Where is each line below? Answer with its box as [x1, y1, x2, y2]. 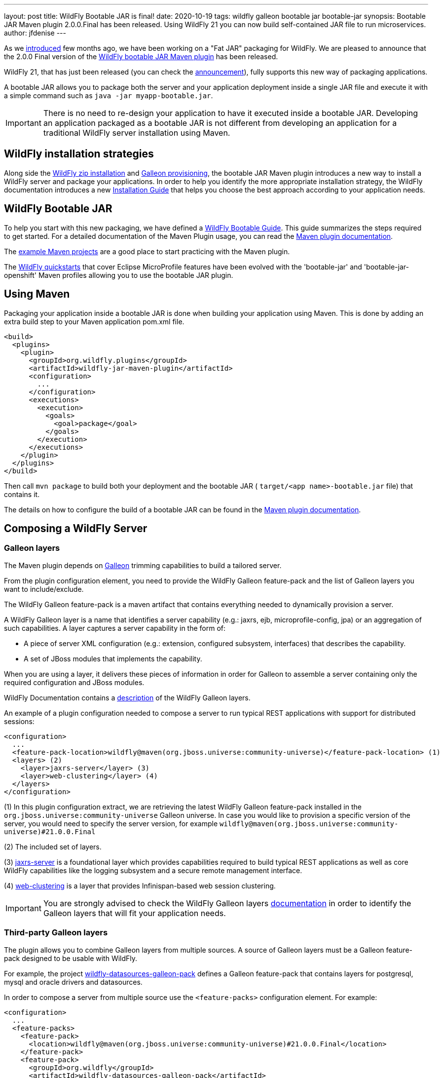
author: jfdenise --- [4, 29, 66, 37]
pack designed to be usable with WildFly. [4, 954, 138, 962]
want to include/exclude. [4, 584, 84, 593]
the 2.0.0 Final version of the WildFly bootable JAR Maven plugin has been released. [4, 52, 278, 61]
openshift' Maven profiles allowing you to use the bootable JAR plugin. [4, 270, 233, 279]
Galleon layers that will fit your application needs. [43, 908, 226, 918]
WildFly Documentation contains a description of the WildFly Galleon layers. [4, 693, 251, 702]
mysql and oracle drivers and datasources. [4, 977, 143, 986]
